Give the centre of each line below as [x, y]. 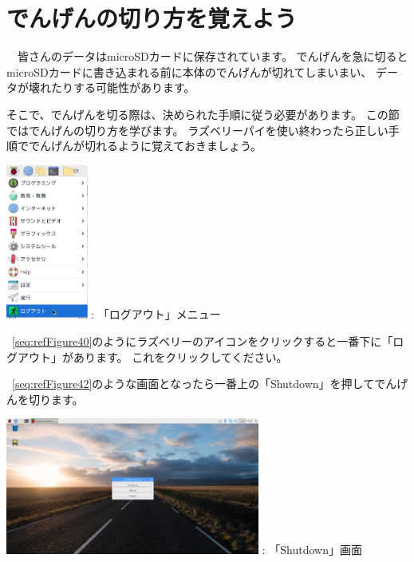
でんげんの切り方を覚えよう [152, 18]
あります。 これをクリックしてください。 [180, 356]
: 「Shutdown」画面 [312, 550]
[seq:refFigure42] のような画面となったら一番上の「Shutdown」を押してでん [205, 384]
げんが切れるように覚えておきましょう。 [156, 146]
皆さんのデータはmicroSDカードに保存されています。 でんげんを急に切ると [213, 56]
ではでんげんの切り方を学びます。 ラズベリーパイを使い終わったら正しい [197, 130]
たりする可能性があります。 [123, 87]
